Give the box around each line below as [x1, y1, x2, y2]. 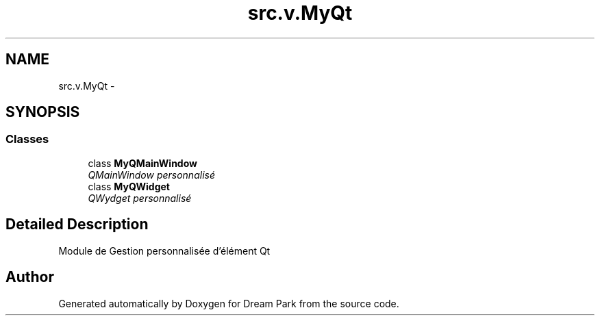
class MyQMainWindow [88, 157, 197, 169]
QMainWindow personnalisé [88, 168, 215, 181]
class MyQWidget [88, 180, 170, 192]
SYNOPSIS [5, 103, 80, 121]
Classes [5, 132, 49, 146]
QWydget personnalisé [88, 192, 192, 204]
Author [5, 268, 54, 286]
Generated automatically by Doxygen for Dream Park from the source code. [58, 297, 399, 309]
